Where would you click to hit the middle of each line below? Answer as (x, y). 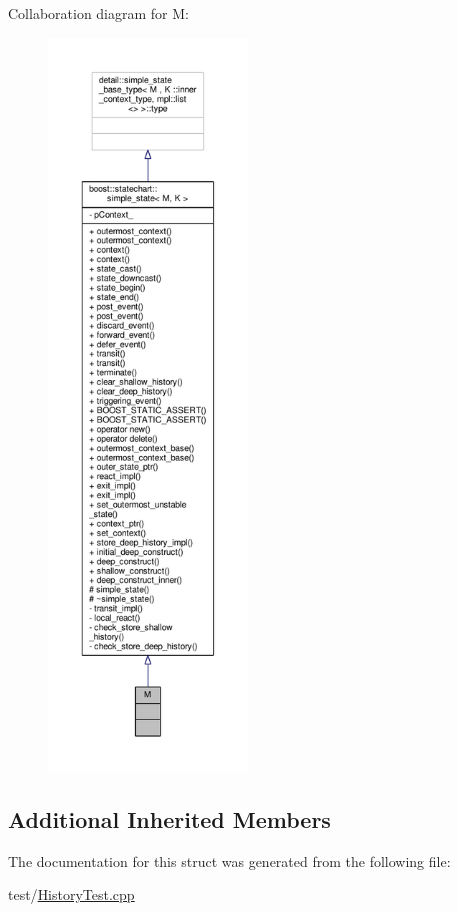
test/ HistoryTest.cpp (71, 894)
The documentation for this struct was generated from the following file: (229, 860)
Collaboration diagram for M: (98, 13)
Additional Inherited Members (169, 818)
